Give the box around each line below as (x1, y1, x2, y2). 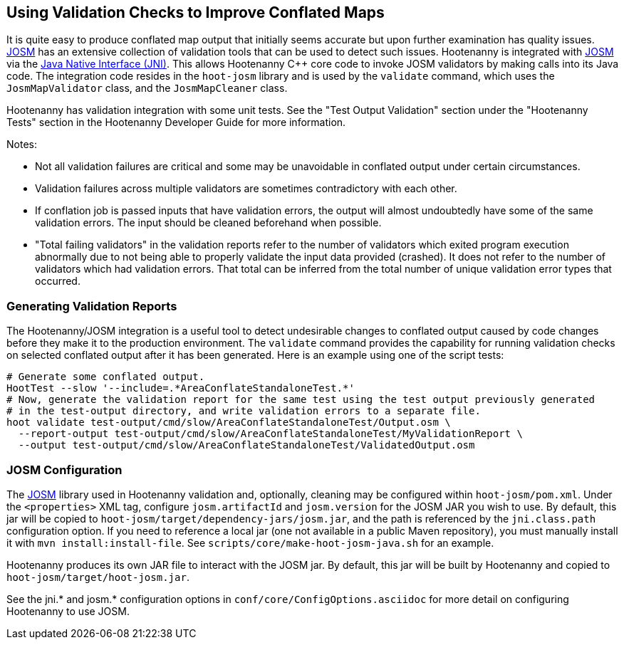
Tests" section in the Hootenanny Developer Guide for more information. (6, 116, 346, 129)
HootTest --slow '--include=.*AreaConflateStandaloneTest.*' (6, 382, 355, 394)
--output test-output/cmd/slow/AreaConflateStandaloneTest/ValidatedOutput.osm (18, 439, 475, 451)
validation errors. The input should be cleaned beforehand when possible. (35, 216, 382, 229)
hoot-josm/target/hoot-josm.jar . (6, 570, 189, 583)
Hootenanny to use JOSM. (6, 604, 130, 617)
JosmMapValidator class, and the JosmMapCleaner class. (6, 82, 288, 95)
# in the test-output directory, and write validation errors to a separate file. (6, 405, 481, 417)
